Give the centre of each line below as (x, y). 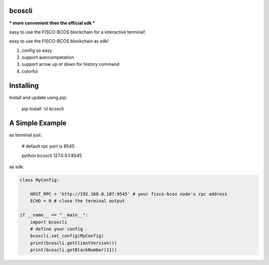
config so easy (37, 50)
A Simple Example (38, 123)
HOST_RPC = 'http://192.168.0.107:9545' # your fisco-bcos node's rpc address (129, 194)
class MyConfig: (40, 180)
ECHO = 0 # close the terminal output (77, 201)
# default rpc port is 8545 (48, 146)
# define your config (57, 229)
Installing (24, 86)
